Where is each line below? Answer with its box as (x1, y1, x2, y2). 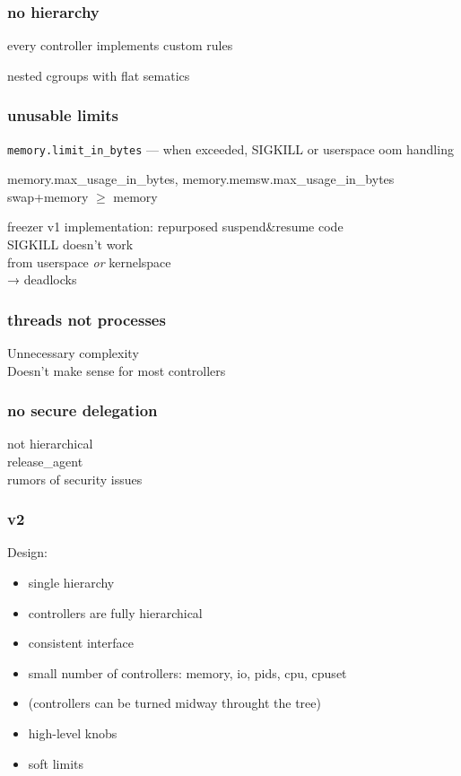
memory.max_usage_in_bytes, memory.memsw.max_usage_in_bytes (7, 170, 395, 188)
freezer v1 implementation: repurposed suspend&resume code (7, 217, 344, 236)
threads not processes (7, 308, 166, 330)
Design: (7, 543, 48, 562)
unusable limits (7, 104, 119, 126)
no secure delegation (7, 399, 158, 422)
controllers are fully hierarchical (28, 603, 203, 622)
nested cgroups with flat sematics (7, 65, 190, 84)
